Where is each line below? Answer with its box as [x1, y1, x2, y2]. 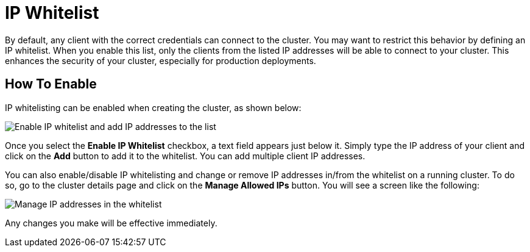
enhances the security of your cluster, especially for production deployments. [5, 55, 316, 66]
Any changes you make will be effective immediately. [5, 217, 217, 228]
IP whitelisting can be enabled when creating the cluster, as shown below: [5, 102, 302, 113]
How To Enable [5, 76, 97, 92]
